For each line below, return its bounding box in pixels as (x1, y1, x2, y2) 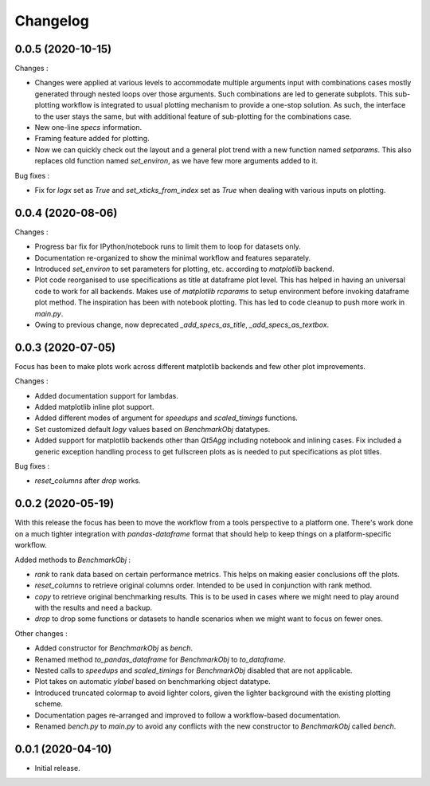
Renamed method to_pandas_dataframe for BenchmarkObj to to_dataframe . (34, 654, 286, 664)
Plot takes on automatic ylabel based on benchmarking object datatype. (34, 677, 271, 686)
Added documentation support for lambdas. (34, 391, 179, 400)
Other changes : (14, 628, 68, 638)
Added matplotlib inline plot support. (34, 403, 154, 412)
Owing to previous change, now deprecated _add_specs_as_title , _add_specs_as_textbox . (34, 320, 330, 329)
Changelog (14, 12, 89, 29)
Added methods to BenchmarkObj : (14, 555, 131, 564)
